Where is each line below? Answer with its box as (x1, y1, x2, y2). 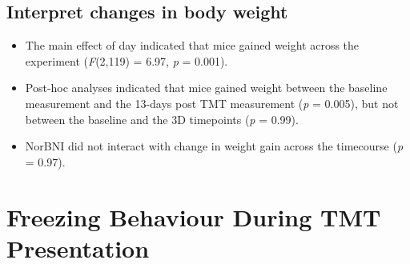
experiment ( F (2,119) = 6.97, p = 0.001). (25, 52, 228, 69)
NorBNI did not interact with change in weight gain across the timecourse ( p (25, 138, 404, 154)
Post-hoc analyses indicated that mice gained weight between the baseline (25, 79, 388, 96)
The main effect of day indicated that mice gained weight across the (25, 37, 360, 54)
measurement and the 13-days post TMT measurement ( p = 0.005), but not (25, 94, 399, 111)
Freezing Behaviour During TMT (6, 200, 381, 233)
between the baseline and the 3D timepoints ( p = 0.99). (25, 110, 299, 127)
